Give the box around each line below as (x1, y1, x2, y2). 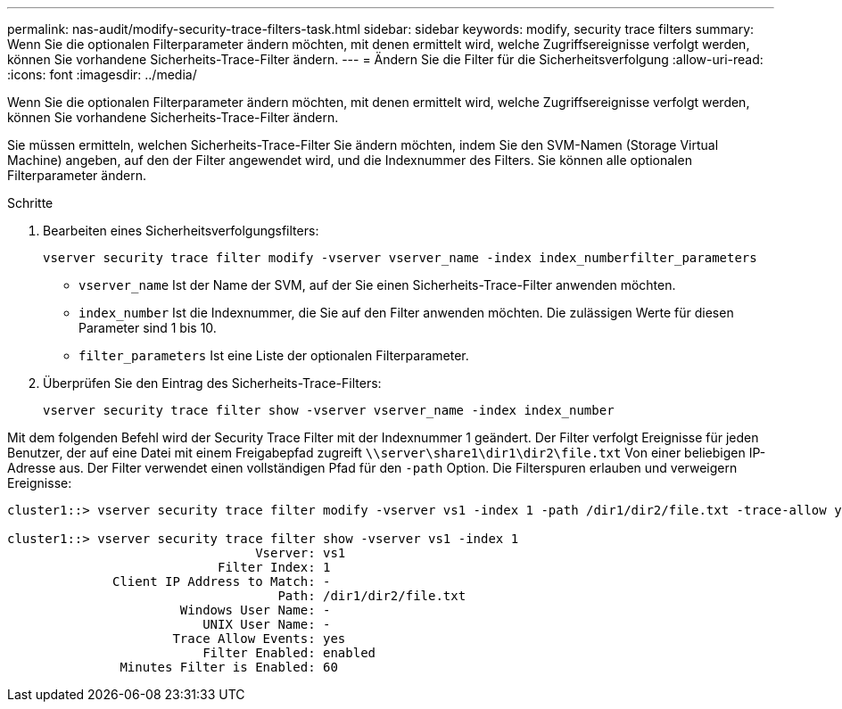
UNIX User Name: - (202, 617, 331, 631)
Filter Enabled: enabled (202, 646, 376, 660)
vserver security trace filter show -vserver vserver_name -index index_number (43, 403, 615, 417)
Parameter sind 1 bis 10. (78, 320, 217, 335)
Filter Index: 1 (218, 560, 331, 574)
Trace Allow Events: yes (172, 631, 346, 646)
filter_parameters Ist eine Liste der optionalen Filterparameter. (78, 348, 469, 363)
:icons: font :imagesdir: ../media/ (7, 67, 197, 82)
